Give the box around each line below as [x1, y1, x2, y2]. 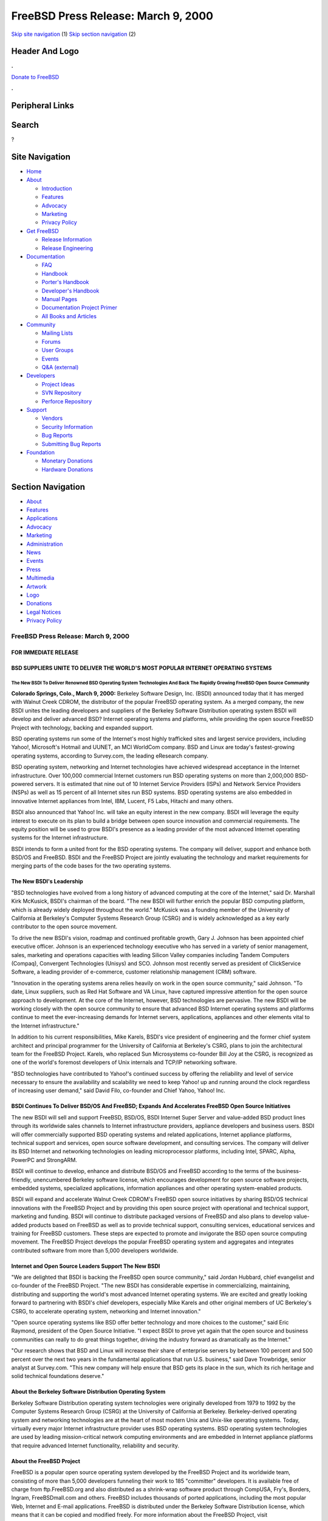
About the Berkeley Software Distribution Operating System [11, 1388, 166, 1396]
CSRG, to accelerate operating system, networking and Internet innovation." [11, 1307, 201, 1315]
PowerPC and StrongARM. [11, 1156, 77, 1163]
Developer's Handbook [41, 287, 100, 294]
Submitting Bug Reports [41, 440, 101, 447]
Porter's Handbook [41, 279, 89, 286]
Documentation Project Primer [41, 304, 118, 312]
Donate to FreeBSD [11, 73, 60, 80]
